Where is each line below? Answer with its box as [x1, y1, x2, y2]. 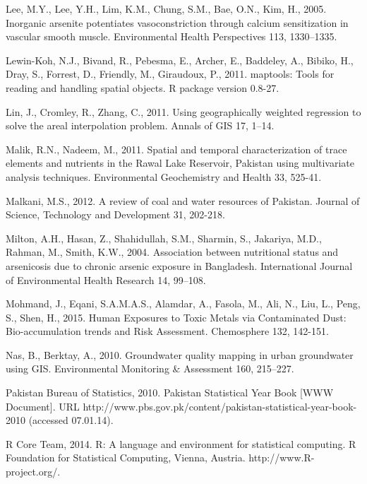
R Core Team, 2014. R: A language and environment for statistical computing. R [6, 436, 356, 451]
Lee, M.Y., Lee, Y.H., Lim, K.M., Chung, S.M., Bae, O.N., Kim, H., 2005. [6, 1, 327, 16]
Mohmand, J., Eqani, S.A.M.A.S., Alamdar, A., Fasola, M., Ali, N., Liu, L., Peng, [6, 296, 361, 311]
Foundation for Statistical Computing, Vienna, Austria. [6, 450, 246, 465]
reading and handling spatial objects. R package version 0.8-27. [6, 80, 279, 95]
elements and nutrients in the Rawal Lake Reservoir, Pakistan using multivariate [6, 155, 355, 170]
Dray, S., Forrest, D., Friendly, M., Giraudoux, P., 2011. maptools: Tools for [6, 66, 335, 81]
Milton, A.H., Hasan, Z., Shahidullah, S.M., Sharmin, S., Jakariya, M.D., [6, 230, 322, 245]
